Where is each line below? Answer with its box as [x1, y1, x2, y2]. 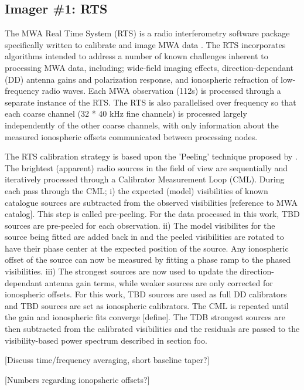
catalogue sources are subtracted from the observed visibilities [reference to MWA [5, 196, 298, 208]
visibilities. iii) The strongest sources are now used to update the [5, 265, 237, 277]
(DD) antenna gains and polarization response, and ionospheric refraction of [5, 73, 278, 85]
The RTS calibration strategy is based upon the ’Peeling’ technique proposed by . [5, 150, 298, 162]
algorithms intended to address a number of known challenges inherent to [5, 50, 268, 62]
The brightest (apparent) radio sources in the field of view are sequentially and [5, 161, 288, 174]
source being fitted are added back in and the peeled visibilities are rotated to [5, 230, 284, 243]
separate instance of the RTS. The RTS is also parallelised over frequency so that [5, 96, 296, 108]
